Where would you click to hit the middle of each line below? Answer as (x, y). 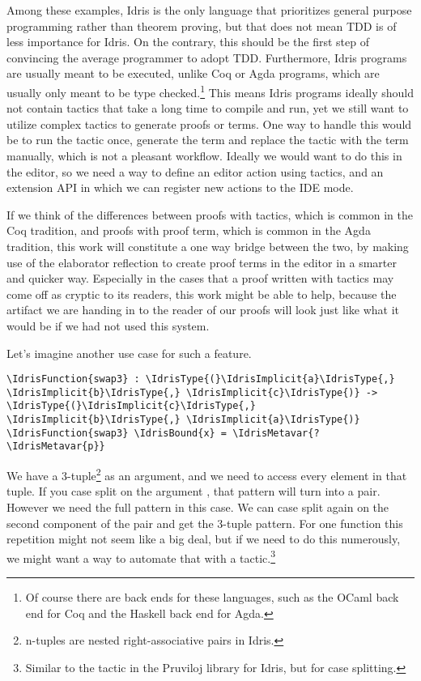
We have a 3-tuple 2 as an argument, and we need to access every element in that (207, 474)
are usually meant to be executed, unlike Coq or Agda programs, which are (193, 73)
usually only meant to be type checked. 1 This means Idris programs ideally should (210, 91)
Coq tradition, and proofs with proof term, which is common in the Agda (189, 230)
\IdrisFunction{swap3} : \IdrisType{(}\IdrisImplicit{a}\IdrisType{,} (201, 379)
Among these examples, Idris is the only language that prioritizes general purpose (209, 10)
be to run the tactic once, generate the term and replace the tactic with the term (208, 140)
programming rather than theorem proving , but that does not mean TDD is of (202, 26)
